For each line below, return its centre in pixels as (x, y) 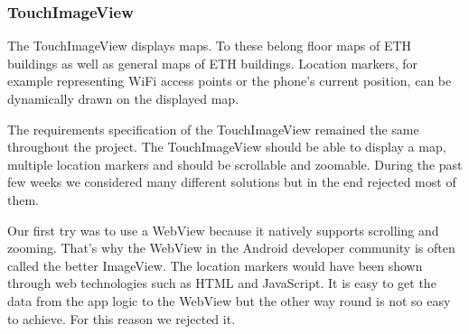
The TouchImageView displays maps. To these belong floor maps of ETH (210, 46)
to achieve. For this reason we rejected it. (122, 318)
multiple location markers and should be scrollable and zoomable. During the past (235, 164)
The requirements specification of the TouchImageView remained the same (213, 129)
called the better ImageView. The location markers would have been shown (215, 265)
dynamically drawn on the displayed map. (123, 98)
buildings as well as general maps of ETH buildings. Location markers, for (213, 63)
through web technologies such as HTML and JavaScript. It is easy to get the (222, 283)
